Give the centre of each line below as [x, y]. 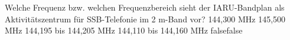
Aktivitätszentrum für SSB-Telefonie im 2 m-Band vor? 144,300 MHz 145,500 [145, 19]
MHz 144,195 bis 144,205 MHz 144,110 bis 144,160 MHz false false [124, 30]
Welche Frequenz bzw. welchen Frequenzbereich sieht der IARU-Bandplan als [145, 7]
